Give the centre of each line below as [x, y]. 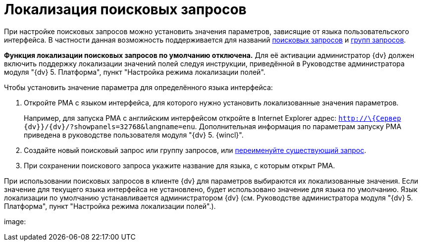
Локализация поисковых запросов [125, 9]
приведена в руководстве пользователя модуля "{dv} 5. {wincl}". [134, 135]
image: [15, 221]
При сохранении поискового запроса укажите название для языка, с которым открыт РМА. [180, 165]
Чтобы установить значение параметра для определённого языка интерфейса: [138, 87]
